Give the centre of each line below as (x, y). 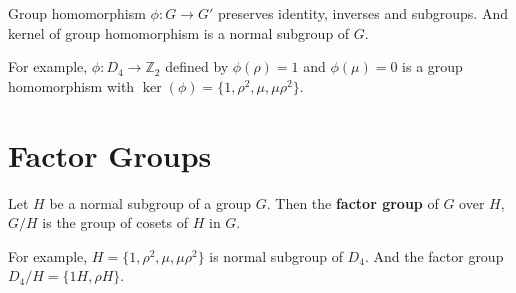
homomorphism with (71, 85)
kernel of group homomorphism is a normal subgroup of (179, 32)
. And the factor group (434, 255)
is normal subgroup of (276, 255)
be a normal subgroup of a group (150, 202)
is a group (432, 66)
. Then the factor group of (352, 202)
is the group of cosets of (115, 222)
